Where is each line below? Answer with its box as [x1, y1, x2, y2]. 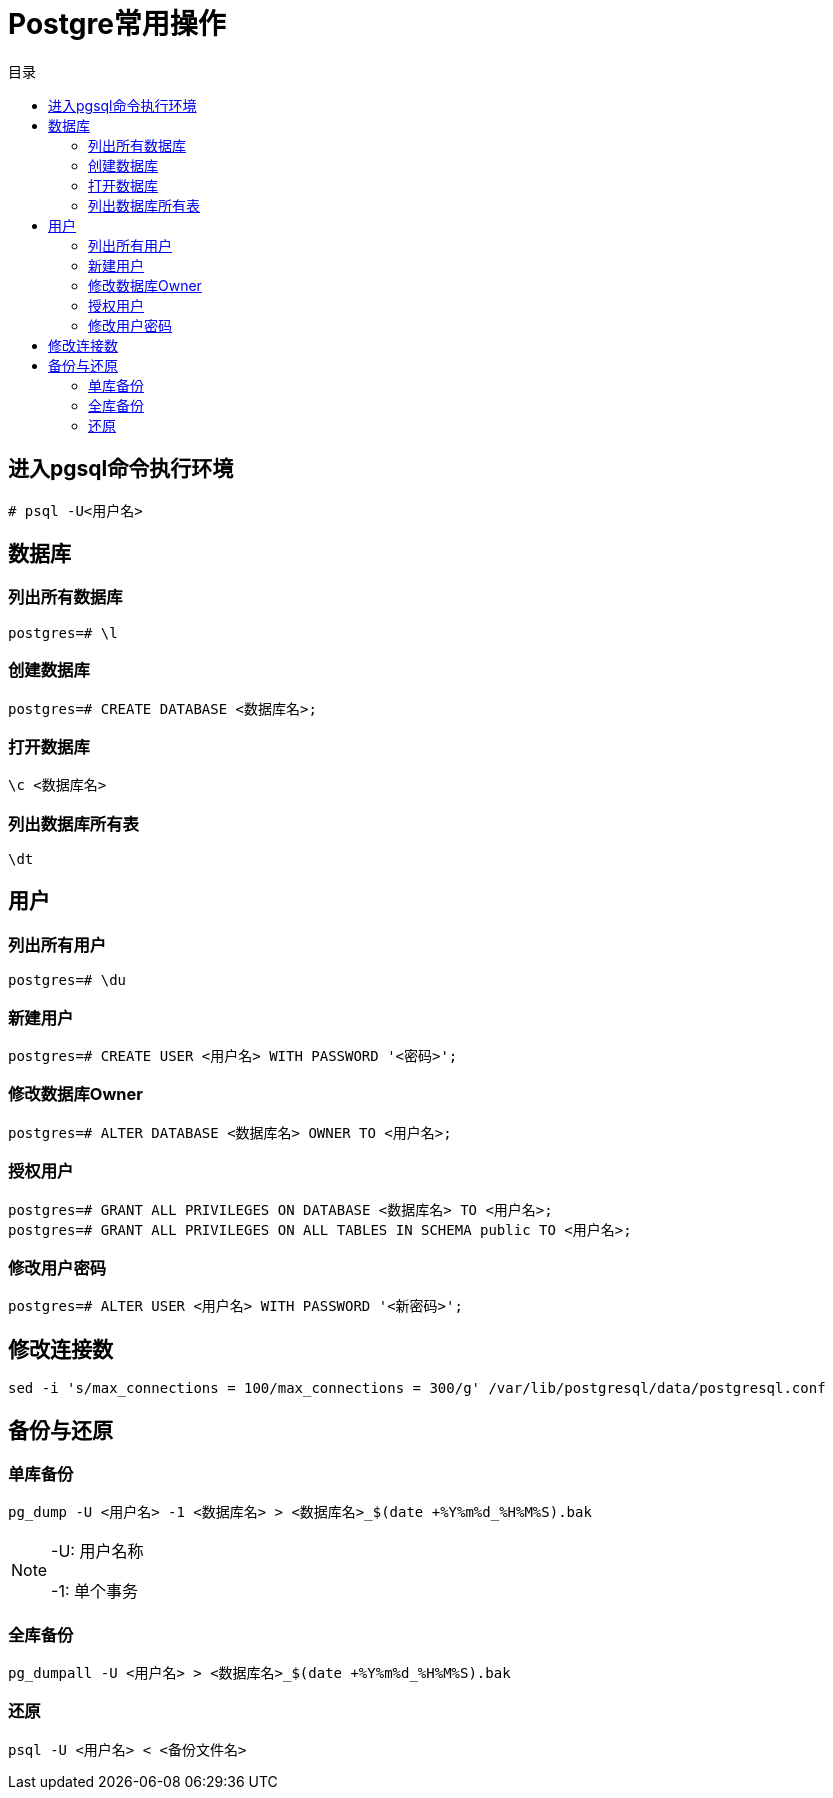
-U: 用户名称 [51, 1541, 144, 1562]
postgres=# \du [8, 972, 127, 989]
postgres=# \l [8, 624, 118, 641]
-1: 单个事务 [51, 1581, 139, 1602]
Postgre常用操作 [8, 7, 226, 41]
